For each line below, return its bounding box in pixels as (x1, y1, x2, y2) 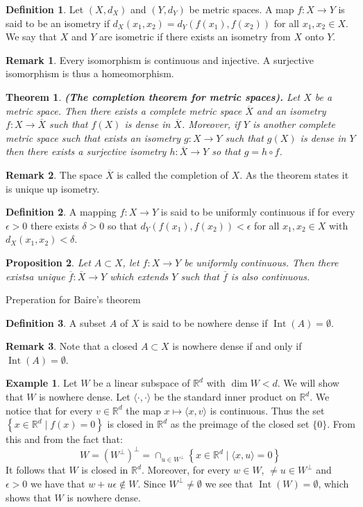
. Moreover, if (181, 117, 240, 131)
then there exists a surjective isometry (6, 144, 167, 159)
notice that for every (6, 403, 93, 417)
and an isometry (256, 103, 326, 118)
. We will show (277, 376, 339, 390)
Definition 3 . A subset (6, 315, 107, 330)
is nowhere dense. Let (39, 389, 130, 404)
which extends (110, 268, 169, 283)
